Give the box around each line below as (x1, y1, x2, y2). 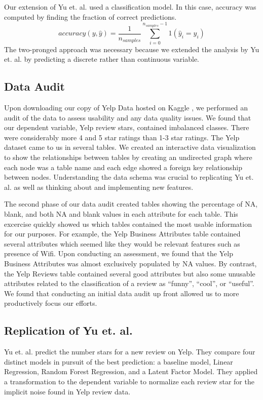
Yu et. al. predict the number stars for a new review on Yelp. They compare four (4, 346, 255, 357)
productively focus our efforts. (4, 298, 97, 308)
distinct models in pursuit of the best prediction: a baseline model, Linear (4, 356, 233, 367)
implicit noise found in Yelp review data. (4, 386, 131, 396)
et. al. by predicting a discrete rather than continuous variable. (4, 54, 199, 64)
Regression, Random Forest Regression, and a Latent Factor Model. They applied (4, 366, 258, 377)
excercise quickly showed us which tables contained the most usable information (4, 218, 252, 229)
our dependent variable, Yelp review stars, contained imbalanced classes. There (4, 122, 249, 133)
